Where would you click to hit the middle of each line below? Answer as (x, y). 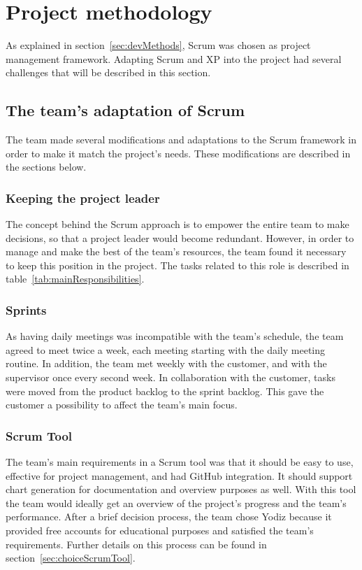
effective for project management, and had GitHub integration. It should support (179, 475)
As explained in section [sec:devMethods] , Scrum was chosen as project (158, 45)
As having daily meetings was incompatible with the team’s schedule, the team (175, 336)
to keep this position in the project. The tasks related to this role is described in (178, 265)
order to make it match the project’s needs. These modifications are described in (178, 153)
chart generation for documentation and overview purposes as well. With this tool (181, 489)
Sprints (26, 310)
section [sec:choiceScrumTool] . (71, 558)
